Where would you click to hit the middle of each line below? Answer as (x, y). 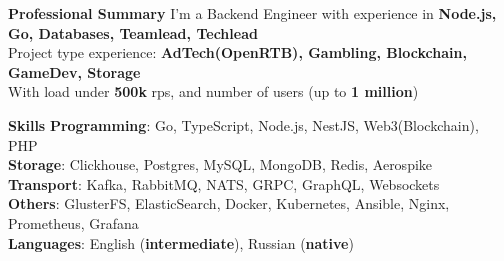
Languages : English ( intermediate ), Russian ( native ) (181, 242)
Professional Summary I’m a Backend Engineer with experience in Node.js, (252, 13)
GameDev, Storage (74, 71)
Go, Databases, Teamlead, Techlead (133, 32)
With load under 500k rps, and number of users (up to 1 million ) (213, 91)
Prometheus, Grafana (73, 222)
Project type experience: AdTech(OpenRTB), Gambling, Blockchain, (237, 52)
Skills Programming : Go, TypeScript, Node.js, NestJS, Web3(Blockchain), (243, 124)
